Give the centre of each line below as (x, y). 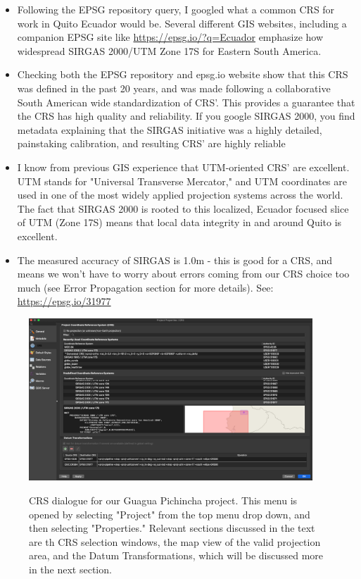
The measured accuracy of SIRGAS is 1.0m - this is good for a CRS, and (175, 260)
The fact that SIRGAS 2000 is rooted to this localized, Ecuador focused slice (183, 208)
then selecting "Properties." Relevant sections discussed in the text (172, 528)
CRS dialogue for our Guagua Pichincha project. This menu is (163, 500)
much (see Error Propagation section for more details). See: (145, 287)
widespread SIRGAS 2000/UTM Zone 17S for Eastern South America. (169, 50)
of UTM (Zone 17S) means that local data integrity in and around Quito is (179, 222)
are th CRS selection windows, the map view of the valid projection (175, 541)
